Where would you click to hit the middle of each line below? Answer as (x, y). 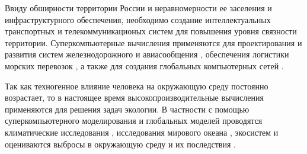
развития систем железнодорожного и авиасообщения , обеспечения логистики (147, 54)
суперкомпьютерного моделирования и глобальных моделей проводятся (134, 121)
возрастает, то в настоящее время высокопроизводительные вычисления (134, 97)
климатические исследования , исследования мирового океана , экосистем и (142, 132)
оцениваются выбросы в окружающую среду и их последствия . (120, 144)
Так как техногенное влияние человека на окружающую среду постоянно (137, 86)
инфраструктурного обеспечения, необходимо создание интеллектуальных (138, 19)
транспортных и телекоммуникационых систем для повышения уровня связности (151, 31)
